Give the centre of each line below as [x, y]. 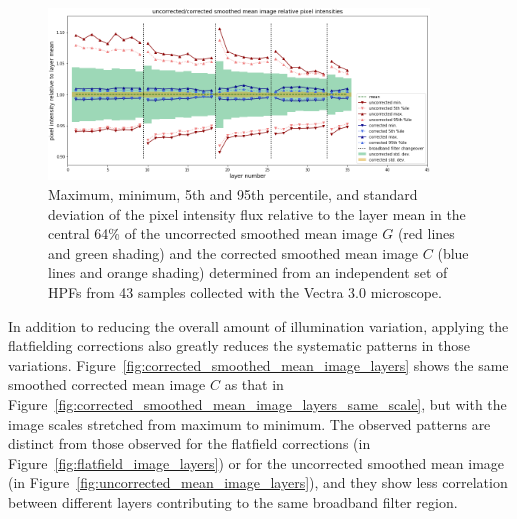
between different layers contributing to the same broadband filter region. [233, 501]
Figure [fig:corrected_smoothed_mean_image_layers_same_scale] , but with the [257, 403]
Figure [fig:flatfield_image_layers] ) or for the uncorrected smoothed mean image [256, 462]
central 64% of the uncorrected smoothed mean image [213, 233]
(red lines [426, 233]
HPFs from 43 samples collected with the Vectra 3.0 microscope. [245, 291]
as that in [254, 384]
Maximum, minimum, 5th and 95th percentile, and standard [233, 194]
